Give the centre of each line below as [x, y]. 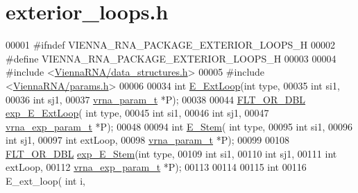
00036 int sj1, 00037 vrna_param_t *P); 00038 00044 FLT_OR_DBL [156, 99]
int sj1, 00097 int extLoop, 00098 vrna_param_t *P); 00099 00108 [147, 140]
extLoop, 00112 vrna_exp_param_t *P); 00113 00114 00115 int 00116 [156, 167]
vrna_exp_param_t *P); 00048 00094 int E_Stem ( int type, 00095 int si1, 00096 [179, 126]
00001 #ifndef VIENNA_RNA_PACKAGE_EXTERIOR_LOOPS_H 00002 [170, 45]
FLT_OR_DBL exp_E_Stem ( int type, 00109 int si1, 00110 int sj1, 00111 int [171, 153]
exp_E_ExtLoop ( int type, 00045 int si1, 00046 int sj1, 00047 [137, 113]
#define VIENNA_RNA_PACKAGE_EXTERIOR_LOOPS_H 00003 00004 [171, 58]
